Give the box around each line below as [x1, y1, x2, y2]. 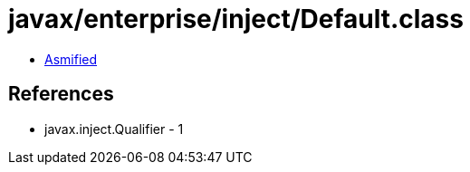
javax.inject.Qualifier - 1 [44, 120, 184, 137]
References [8, 82, 114, 106]
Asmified [44, 51, 98, 67]
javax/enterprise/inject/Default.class [8, 4, 464, 34]
